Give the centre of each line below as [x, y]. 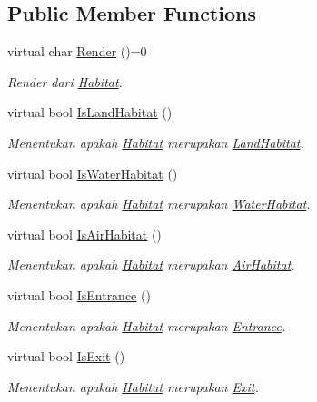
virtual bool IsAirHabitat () [84, 234]
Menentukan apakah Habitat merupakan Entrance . [147, 325]
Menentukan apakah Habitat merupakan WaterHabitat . [159, 204]
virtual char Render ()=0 [77, 51]
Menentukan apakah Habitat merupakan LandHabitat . [156, 142]
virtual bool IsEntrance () [79, 294]
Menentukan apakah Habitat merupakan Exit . [133, 386]
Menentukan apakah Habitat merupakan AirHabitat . [151, 265]
